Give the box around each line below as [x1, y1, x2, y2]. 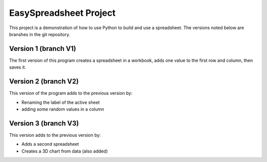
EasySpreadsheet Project [9, 7, 116, 18]
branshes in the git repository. [9, 31, 70, 37]
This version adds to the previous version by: [9, 132, 101, 138]
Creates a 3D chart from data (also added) [21, 148, 108, 154]
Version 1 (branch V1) [9, 44, 76, 53]
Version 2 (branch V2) [9, 77, 79, 86]
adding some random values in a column [21, 106, 104, 112]
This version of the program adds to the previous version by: [9, 90, 133, 96]
